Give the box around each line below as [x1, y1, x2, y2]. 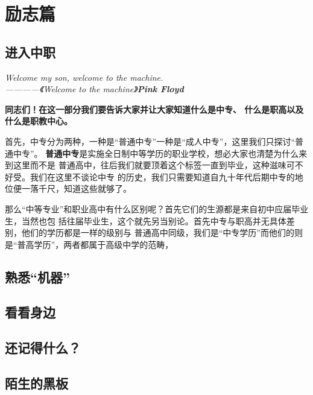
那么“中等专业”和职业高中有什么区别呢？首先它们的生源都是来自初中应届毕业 [5, 202, 309, 215]
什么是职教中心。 [5, 115, 72, 127]
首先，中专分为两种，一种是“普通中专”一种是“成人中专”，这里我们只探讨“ [5, 134, 296, 147]
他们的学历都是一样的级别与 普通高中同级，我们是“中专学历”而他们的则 [21, 226, 303, 239]
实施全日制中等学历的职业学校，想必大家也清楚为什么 [87, 147, 299, 159]
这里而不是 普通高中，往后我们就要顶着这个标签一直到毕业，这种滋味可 [13, 159, 295, 171]
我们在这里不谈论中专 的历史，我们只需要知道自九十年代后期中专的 [30, 170, 295, 183]
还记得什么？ [5, 338, 81, 357]
